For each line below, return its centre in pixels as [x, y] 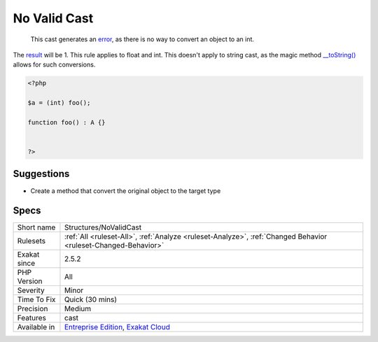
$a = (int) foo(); [59, 103]
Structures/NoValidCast [103, 227]
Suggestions [41, 174]
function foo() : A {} [66, 122]
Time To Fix [36, 299]
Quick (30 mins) [91, 299]
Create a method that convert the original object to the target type [126, 191]
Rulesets [31, 241]
